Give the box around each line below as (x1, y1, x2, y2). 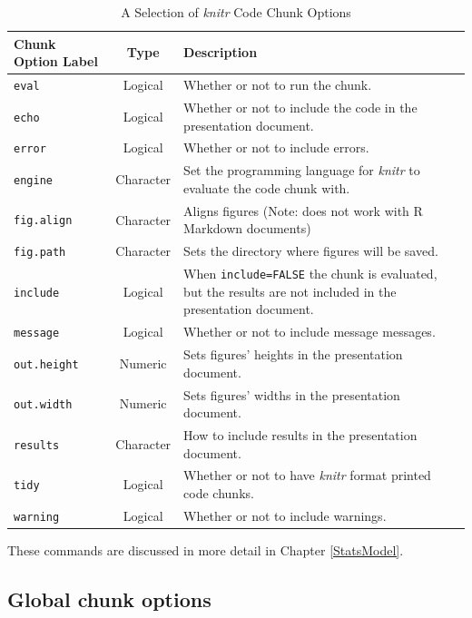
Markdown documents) (183, 219, 311, 238)
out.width (14, 398, 73, 412)
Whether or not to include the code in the (183, 97, 418, 116)
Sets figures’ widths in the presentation (183, 385, 400, 404)
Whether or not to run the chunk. (183, 75, 372, 94)
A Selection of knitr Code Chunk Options (121, 3, 351, 21)
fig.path (14, 246, 66, 260)
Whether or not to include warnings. (183, 505, 387, 525)
